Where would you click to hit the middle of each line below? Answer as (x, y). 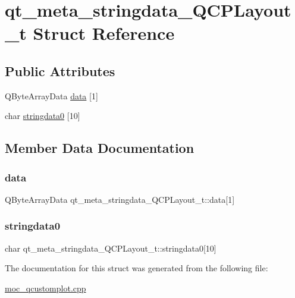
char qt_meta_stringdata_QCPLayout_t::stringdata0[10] (111, 248)
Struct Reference (104, 33)
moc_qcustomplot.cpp (45, 288)
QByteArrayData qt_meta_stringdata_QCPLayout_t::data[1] (120, 199)
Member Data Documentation (100, 148)
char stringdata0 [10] (43, 116)
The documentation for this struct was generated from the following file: (136, 268)
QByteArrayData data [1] (51, 95)
